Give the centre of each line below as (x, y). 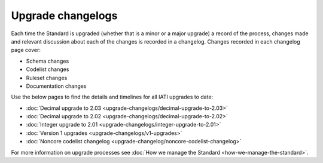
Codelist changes (48, 69)
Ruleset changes (47, 78)
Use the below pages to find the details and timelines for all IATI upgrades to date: (112, 97)
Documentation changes (56, 86)
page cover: (26, 50)
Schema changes (48, 61)
